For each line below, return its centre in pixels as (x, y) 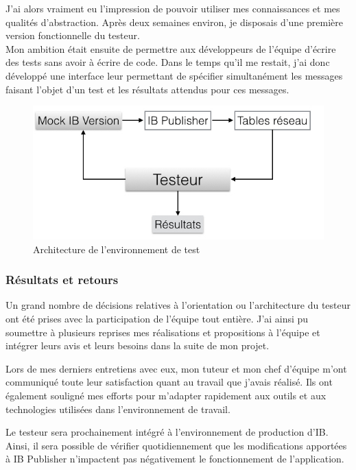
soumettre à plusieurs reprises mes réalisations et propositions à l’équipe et (163, 332)
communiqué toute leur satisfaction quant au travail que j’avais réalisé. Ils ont (169, 382)
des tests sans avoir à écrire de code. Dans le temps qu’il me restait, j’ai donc (168, 62)
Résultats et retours (62, 280)
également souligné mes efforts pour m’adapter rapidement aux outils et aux (166, 395)
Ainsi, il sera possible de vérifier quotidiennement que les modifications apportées (176, 445)
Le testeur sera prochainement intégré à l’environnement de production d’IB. (167, 432)
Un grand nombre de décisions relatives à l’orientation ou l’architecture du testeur (178, 305)
